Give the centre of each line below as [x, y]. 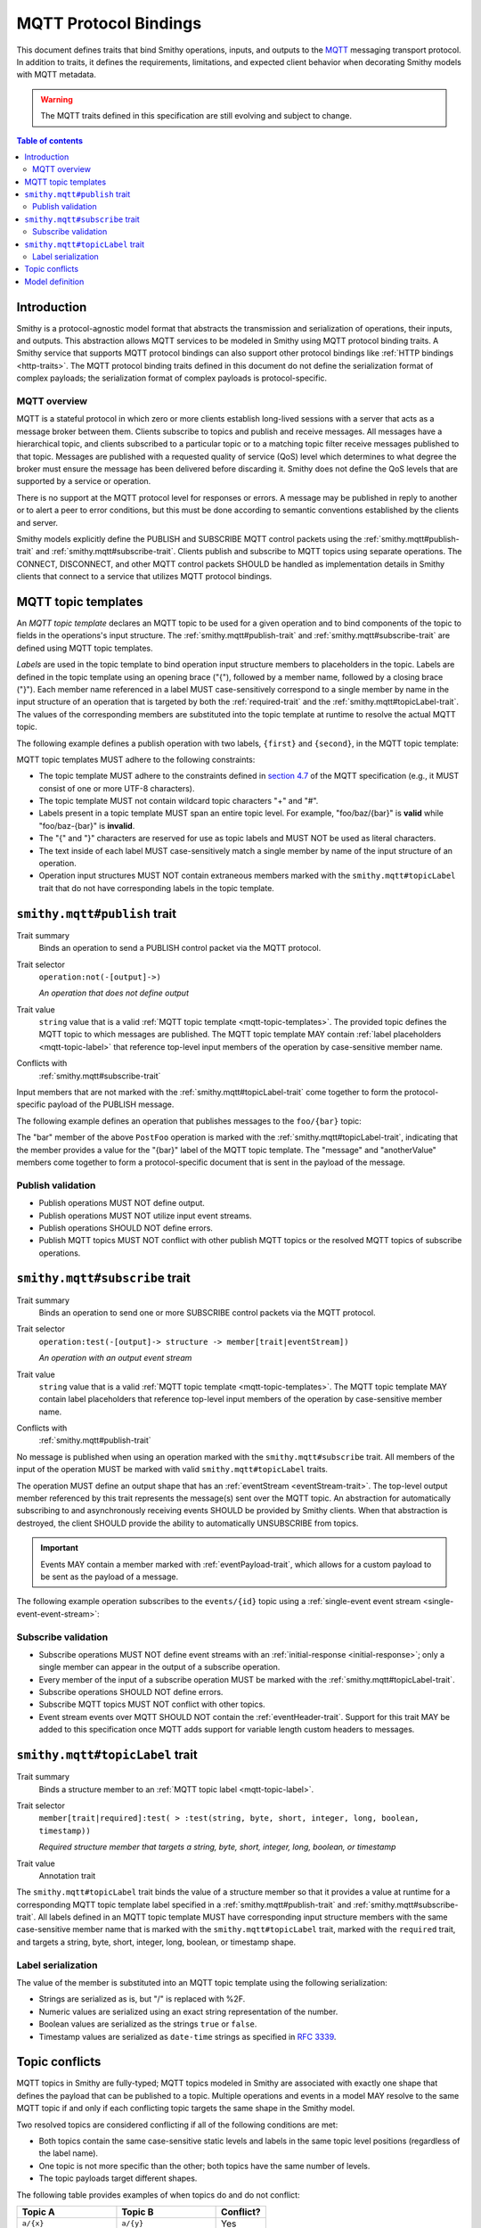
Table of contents [50, 140]
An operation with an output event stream [115, 1358]
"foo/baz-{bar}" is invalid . [87, 825]
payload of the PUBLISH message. [111, 1104]
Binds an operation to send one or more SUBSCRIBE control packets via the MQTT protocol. [207, 1312]
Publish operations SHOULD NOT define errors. [126, 1228]
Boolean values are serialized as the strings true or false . [148, 2024]
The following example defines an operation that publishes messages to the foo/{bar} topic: [189, 1121]
